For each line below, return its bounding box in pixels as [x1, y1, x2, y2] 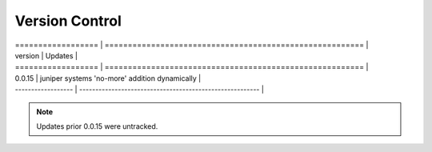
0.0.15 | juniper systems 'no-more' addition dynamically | [14, 73, 202, 83]
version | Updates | [14, 50, 78, 60]
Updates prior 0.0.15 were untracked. [36, 121, 158, 131]
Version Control [14, 12, 122, 30]
